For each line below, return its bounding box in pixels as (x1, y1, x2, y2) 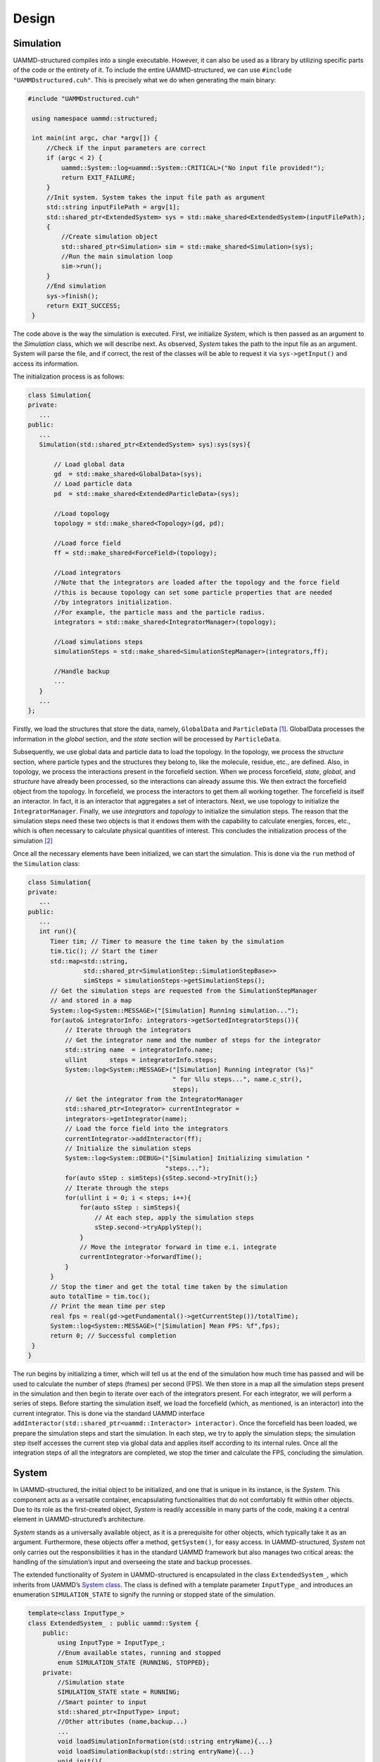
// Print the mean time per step (50, 1302, 165, 1310)
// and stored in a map (50, 997, 132, 1004)
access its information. (13, 359, 80, 368)
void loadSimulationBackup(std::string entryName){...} (57, 1747, 255, 1755)
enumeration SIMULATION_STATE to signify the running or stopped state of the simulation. (13, 1590, 276, 1599)
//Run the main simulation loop (61, 252, 173, 261)
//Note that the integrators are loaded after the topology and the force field (53, 579, 340, 586)
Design (13, 11, 56, 26)
